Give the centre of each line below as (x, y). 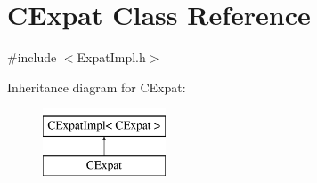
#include (32, 57)
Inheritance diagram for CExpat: (97, 87)
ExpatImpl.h (111, 57)
